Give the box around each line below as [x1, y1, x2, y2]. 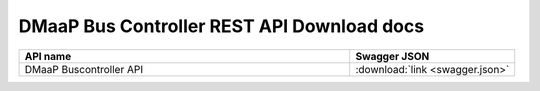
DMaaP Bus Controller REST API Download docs [18, 15, 425, 37]
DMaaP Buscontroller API [24, 62, 144, 76]
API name [24, 49, 72, 63]
